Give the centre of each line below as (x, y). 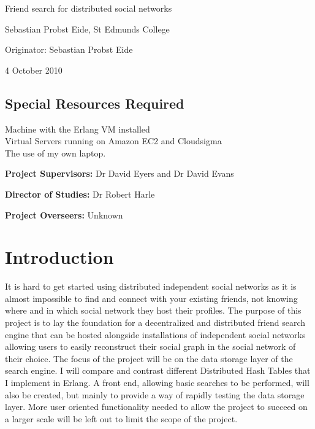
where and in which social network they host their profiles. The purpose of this (153, 310)
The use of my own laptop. (55, 153)
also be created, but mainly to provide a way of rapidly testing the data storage (155, 394)
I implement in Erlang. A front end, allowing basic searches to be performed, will (157, 383)
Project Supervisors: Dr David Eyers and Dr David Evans (120, 173)
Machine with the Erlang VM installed (78, 129)
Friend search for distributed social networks (89, 8)
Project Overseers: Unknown (64, 214)
